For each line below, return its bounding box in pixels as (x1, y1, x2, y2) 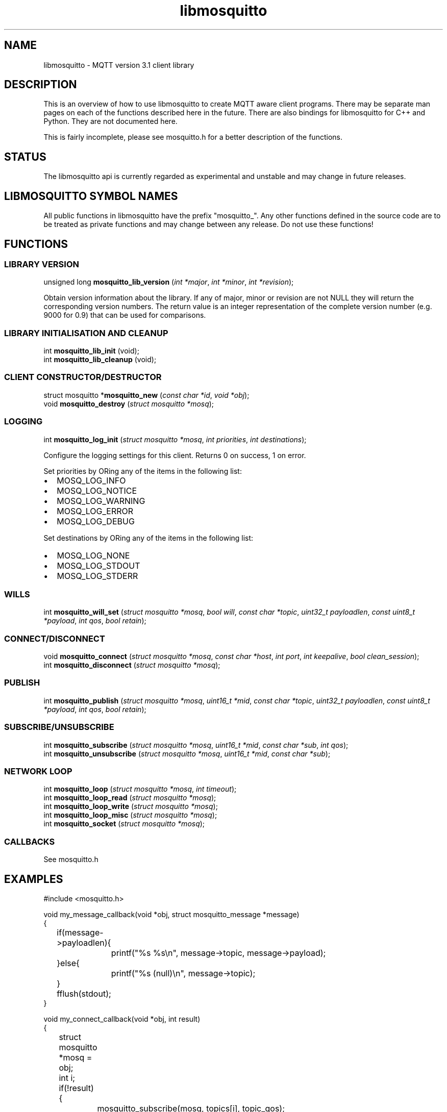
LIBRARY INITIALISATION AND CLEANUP (4, 327, 168, 338)
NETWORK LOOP (4, 766, 72, 776)
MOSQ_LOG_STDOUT (57, 560, 140, 571)
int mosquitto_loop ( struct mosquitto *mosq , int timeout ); (43, 785, 237, 794)
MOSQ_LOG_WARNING (57, 495, 145, 506)
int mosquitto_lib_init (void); (43, 346, 139, 356)
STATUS (4, 150, 46, 163)
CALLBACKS (4, 836, 55, 847)
